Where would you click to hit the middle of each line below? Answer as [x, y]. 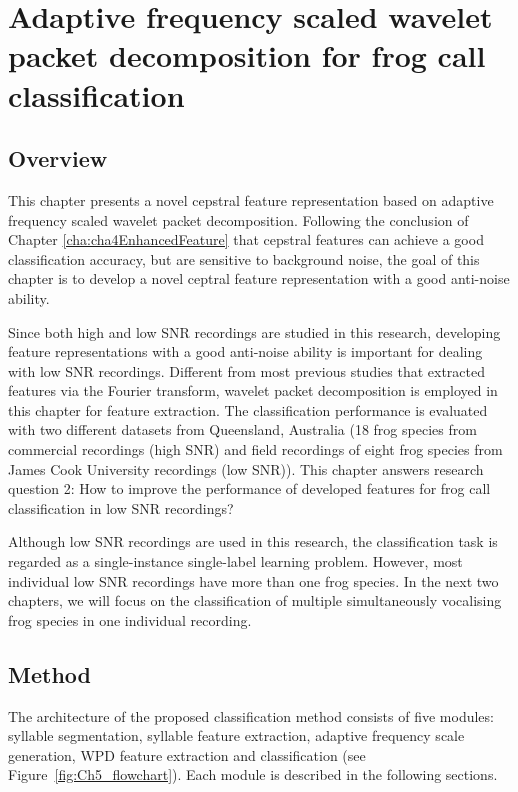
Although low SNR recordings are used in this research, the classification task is [253, 541]
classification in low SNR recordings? [121, 507]
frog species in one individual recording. [130, 619]
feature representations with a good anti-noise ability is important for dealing [245, 351]
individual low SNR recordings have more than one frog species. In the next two [253, 580]
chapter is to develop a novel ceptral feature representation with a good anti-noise [259, 278]
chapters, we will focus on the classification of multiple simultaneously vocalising [255, 600]
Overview [58, 158]
